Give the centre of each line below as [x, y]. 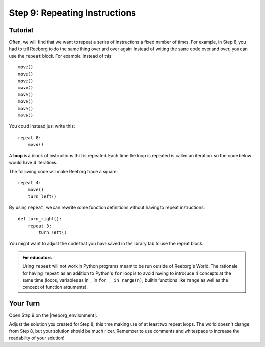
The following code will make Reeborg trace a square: [63, 172]
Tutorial [21, 30]
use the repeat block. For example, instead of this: [61, 56]
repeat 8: [29, 137]
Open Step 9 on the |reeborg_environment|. [53, 315]
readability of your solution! [37, 338]
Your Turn [25, 304]
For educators [37, 257]
